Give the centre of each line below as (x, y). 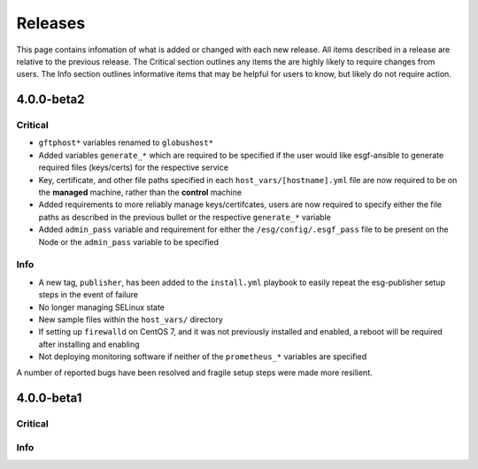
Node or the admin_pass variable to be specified (129, 242)
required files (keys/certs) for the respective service (134, 167)
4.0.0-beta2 (50, 100)
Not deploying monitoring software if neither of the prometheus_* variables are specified (203, 357)
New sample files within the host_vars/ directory (131, 319)
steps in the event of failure (89, 295)
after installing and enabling (89, 344)
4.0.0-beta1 (49, 398)
